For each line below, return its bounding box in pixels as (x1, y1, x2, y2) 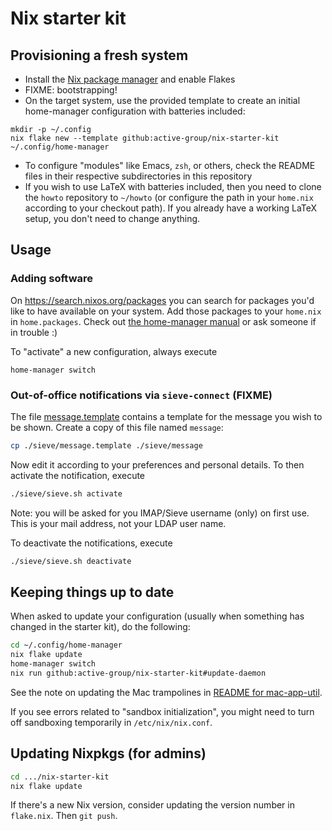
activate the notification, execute (10, 469, 146, 481)
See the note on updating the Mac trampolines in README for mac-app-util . (10, 686, 323, 698)
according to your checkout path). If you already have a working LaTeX (24, 202, 318, 214)
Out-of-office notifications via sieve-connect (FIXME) (10, 388, 273, 402)
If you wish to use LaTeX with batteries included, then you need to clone (24, 181, 322, 192)
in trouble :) (10, 326, 58, 338)
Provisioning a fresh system (10, 47, 189, 64)
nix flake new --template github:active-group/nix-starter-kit (10, 133, 280, 143)
